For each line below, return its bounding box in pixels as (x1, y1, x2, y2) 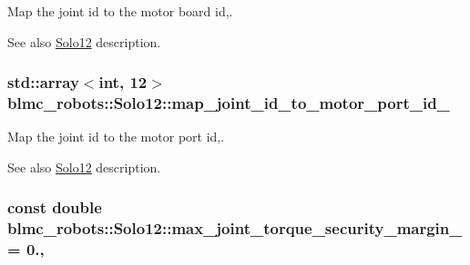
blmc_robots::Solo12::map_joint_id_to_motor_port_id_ (7, 92, 450, 114)
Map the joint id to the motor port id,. (7, 127, 225, 146)
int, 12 (98, 71, 148, 93)
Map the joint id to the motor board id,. (7, 2, 233, 20)
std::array (7, 71, 79, 93)
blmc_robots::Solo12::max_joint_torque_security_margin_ (7, 217, 463, 240)
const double (7, 196, 102, 219)
